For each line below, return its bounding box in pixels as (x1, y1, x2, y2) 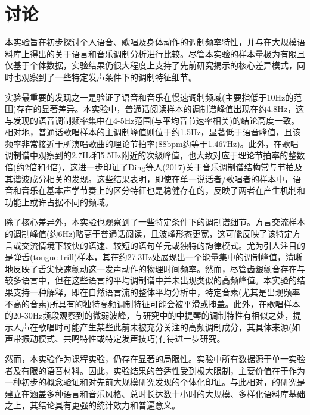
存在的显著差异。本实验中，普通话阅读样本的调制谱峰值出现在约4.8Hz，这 (16, 102, 305, 115)
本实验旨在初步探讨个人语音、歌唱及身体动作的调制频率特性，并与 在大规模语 (5, 36, 305, 48)
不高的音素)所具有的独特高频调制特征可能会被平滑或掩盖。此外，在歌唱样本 (5, 297, 300, 310)
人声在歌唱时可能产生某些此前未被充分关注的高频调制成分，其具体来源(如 (13, 320, 300, 333)
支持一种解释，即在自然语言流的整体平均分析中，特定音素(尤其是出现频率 (13, 286, 300, 298)
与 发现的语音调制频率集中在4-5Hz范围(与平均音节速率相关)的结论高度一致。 (5, 114, 300, 126)
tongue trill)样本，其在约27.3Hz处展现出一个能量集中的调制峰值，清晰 (33, 251, 302, 263)
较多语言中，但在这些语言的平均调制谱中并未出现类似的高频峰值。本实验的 (5, 274, 297, 286)
